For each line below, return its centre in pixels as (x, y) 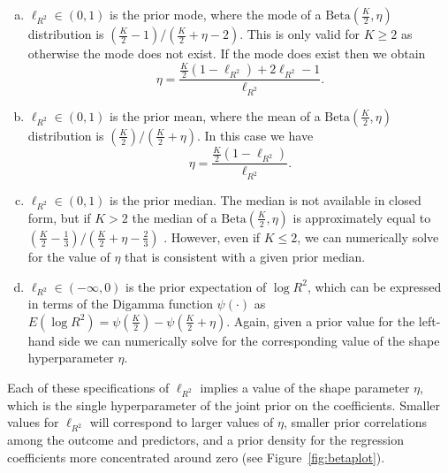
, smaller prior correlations (355, 422)
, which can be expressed (374, 286)
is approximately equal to (362, 217)
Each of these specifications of (88, 388)
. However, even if (212, 237)
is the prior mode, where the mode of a (216, 14)
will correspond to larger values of (182, 422)
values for (33, 422)
